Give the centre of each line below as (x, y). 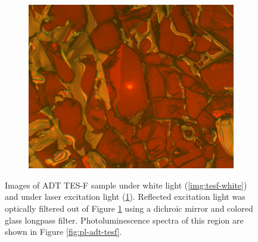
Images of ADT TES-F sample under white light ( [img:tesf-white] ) (126, 185)
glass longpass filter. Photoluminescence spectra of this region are (124, 220)
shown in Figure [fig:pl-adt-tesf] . (63, 232)
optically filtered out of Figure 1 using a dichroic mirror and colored (129, 208)
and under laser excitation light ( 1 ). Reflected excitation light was (125, 197)
